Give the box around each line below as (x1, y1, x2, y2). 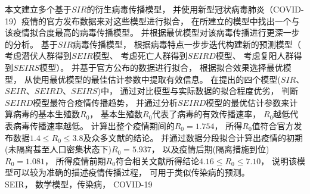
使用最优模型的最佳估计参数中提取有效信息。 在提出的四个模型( (32, 73, 281, 85)
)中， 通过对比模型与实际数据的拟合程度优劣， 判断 (97, 85, 299, 97)
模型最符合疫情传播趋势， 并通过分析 (33, 96, 178, 108)
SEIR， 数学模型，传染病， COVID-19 (5, 177, 153, 190)
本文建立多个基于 (5, 3, 72, 15)
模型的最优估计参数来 (206, 96, 290, 108)
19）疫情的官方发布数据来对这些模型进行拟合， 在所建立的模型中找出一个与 (5, 14, 300, 27)
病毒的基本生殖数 (13, 108, 80, 120)
